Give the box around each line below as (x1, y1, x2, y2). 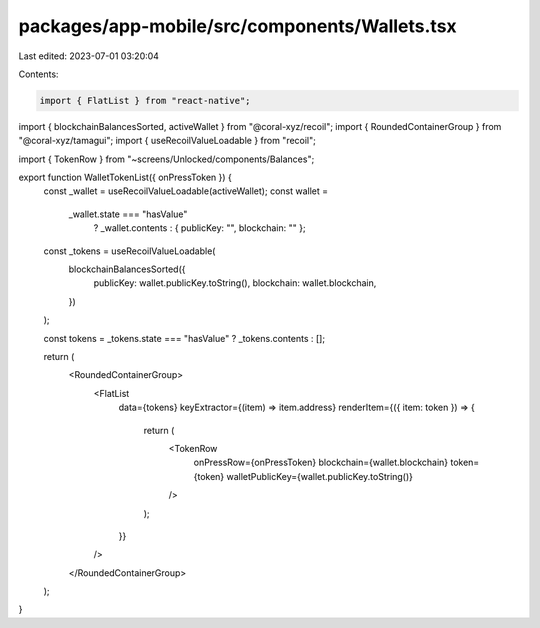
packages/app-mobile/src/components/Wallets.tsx (18, 15, 457, 37)
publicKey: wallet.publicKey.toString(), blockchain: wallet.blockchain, (93, 277, 377, 289)
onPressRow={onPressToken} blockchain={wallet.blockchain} (193, 456, 449, 469)
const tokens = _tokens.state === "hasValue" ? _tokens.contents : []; (43, 332, 325, 344)
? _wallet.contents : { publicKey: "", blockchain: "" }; (93, 222, 306, 234)
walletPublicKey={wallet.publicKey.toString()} (226, 470, 414, 482)
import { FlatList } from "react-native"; (39, 95, 251, 106)
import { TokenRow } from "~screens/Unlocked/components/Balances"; (18, 153, 315, 165)
